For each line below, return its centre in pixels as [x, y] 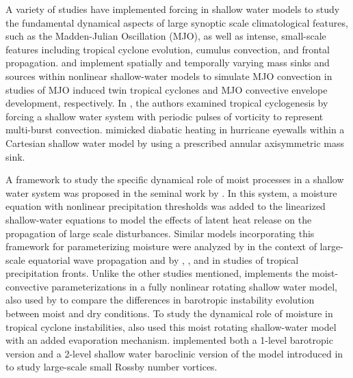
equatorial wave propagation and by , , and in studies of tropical [164, 259]
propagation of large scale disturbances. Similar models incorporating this [160, 233]
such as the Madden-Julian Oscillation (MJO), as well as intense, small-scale [166, 36]
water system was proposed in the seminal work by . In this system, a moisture [171, 192]
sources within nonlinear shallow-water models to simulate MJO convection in [169, 76]
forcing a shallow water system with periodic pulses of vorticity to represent [165, 116]
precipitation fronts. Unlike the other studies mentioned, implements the [157, 273]
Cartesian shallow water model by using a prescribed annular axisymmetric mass [175, 143]
